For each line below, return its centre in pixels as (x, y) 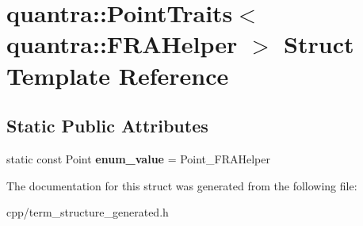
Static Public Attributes (107, 126)
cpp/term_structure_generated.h (88, 212)
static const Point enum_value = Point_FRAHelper (138, 158)
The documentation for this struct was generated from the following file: (182, 185)
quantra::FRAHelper (122, 44)
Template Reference (118, 75)
